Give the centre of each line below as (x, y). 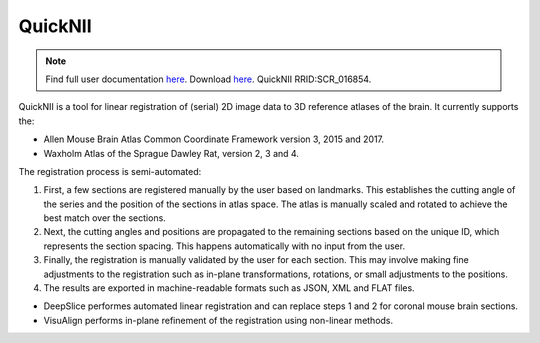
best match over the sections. (105, 218)
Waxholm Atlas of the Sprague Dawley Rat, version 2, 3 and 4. (171, 153)
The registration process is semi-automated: (110, 171)
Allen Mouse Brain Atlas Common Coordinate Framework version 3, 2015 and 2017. (214, 139)
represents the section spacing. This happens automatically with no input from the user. (224, 246)
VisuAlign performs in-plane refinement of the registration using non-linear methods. (218, 320)
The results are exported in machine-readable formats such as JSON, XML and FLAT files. (229, 288)
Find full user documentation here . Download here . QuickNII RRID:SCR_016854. (208, 79)
